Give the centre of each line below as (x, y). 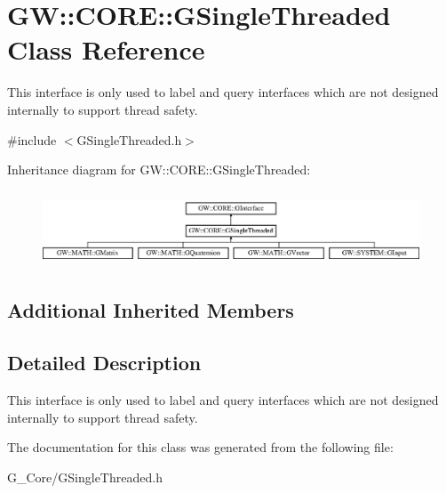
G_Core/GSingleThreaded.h (85, 477)
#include (32, 139)
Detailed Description (104, 363)
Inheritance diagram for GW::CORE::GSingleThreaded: (159, 170)
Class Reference (106, 49)
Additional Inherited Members (151, 310)
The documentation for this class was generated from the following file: (200, 447)
